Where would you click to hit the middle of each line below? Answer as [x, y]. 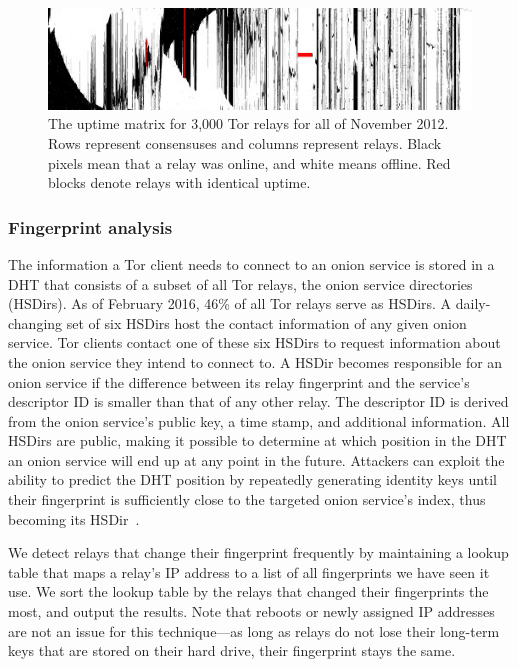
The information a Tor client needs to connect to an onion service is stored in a [251, 263]
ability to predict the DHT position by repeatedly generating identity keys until [252, 479]
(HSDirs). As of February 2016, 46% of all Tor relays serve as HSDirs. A [230, 303]
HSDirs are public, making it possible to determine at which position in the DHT [257, 440]
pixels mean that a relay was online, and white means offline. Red [249, 162]
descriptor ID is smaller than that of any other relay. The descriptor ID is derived [258, 401]
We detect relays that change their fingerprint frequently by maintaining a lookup [258, 552]
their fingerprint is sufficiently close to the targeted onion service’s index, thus [247, 499]
